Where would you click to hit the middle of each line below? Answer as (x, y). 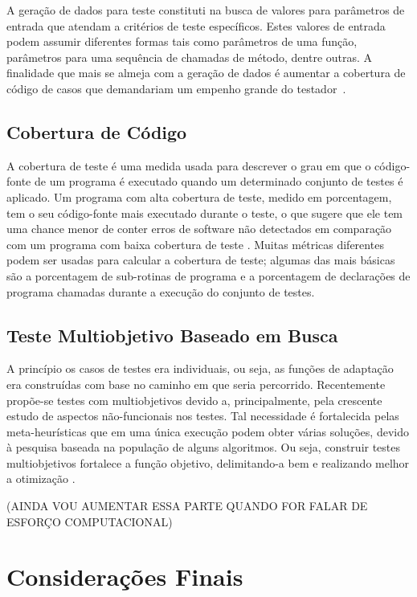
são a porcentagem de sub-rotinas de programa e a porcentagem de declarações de (208, 275)
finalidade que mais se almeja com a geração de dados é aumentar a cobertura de (206, 73)
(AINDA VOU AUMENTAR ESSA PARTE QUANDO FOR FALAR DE (187, 506)
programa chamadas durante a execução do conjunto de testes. (161, 291)
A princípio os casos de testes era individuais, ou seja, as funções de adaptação (200, 368)
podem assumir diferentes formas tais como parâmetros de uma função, (182, 41)
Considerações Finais (125, 577)
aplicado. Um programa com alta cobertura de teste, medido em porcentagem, (199, 196)
